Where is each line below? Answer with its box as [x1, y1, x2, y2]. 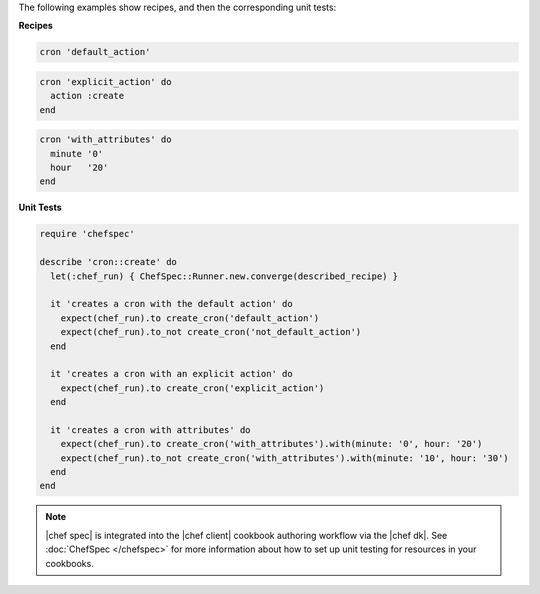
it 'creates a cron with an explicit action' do [50, 368, 294, 380]
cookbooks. [45, 557, 94, 569]
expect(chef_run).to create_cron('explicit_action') [60, 382, 325, 394]
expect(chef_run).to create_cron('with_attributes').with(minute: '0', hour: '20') [60, 438, 483, 450]
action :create [50, 90, 125, 102]
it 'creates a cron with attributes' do [50, 424, 251, 435]
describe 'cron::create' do [39, 256, 177, 268]
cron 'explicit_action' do [39, 76, 172, 87]
